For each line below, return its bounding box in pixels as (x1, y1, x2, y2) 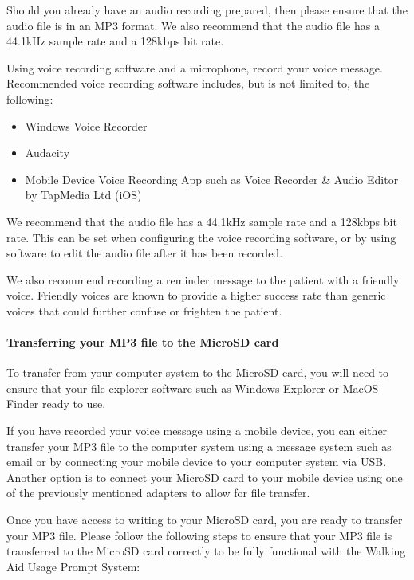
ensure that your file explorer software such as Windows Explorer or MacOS (6, 379, 379, 396)
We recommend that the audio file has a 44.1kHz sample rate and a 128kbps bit (6, 213, 397, 229)
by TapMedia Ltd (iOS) (25, 186, 142, 203)
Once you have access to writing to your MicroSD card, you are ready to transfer (6, 511, 403, 528)
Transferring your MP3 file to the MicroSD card (6, 334, 279, 351)
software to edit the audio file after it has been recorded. (6, 245, 283, 261)
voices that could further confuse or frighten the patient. (6, 302, 282, 319)
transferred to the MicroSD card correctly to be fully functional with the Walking (6, 543, 406, 559)
